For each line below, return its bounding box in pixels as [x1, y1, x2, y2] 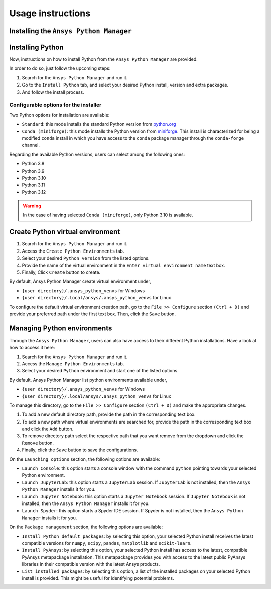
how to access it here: [9, 345, 55, 351]
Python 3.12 [22, 189, 46, 195]
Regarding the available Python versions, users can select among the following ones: [9, 151, 185, 157]
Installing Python [9, 43, 64, 51]
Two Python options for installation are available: [9, 112, 110, 118]
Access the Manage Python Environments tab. [22, 360, 124, 367]
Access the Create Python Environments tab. [22, 248, 124, 254]
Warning [23, 203, 41, 209]
